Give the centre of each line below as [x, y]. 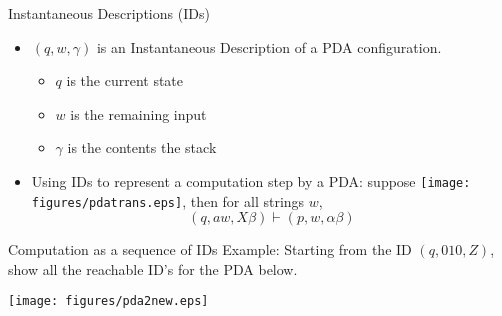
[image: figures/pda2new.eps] [108, 301]
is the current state [124, 80]
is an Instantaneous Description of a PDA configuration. [269, 46]
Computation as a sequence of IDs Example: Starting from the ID [210, 249]
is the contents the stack [142, 147]
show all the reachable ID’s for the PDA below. [153, 268]
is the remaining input [138, 113]
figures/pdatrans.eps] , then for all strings [168, 200]
